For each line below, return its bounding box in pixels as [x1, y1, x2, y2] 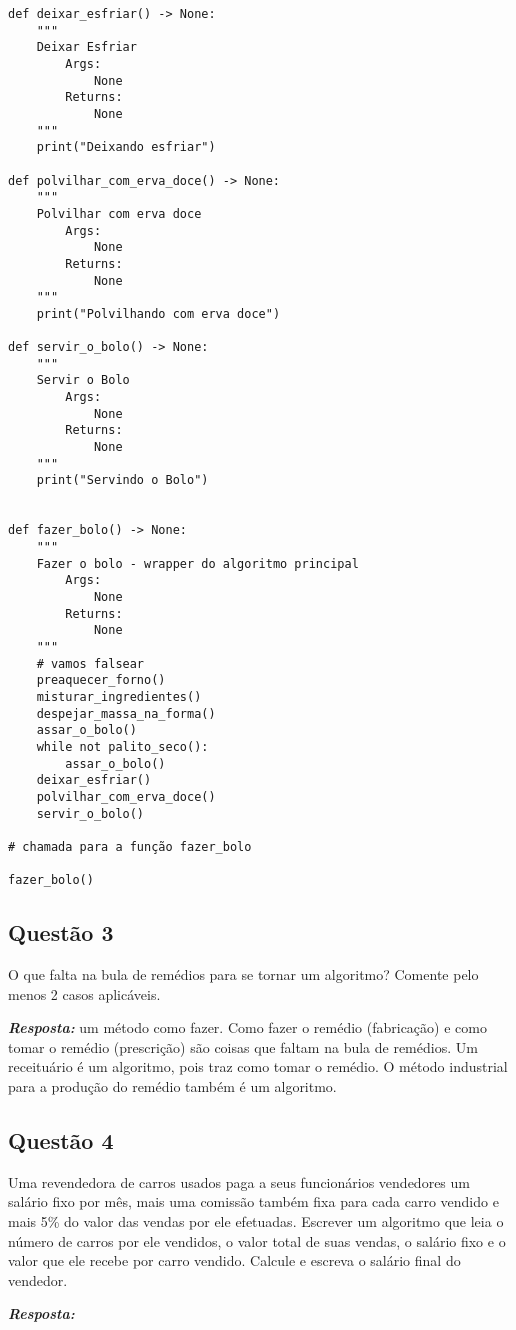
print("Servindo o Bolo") [36, 473, 209, 488]
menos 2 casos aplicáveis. [8, 983, 161, 1004]
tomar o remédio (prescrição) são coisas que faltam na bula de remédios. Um [8, 1036, 478, 1057]
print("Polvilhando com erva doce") [36, 306, 281, 321]
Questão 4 [8, 1124, 114, 1155]
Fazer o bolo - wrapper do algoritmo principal [36, 556, 359, 571]
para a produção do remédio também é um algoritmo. [8, 1075, 337, 1096]
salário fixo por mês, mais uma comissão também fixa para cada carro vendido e [8, 1191, 499, 1212]
